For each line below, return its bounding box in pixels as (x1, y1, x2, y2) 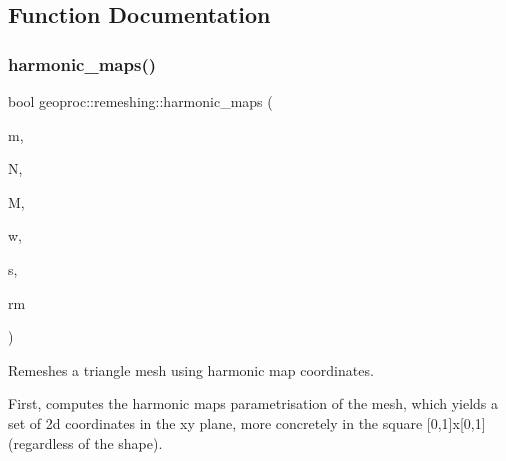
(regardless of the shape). (8, 432, 163, 453)
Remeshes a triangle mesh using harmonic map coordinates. (8, 359, 374, 380)
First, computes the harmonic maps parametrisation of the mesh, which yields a (8, 393, 499, 414)
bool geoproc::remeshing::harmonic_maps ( (8, 91, 273, 111)
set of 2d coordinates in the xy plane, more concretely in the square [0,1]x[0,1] (8, 412, 486, 433)
